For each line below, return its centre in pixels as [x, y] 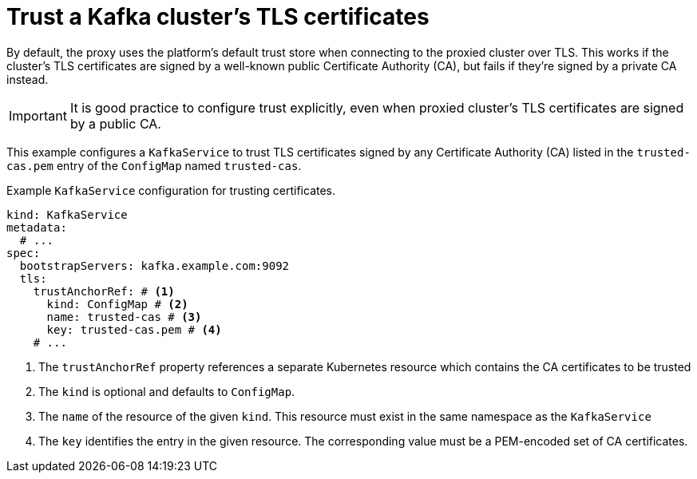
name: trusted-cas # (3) [124, 317]
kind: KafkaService [67, 214]
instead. [28, 79]
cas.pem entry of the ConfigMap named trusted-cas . [154, 165]
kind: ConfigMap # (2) [117, 304]
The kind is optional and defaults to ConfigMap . [167, 391]
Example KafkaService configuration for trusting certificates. [171, 190]
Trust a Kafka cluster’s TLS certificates [218, 17]
